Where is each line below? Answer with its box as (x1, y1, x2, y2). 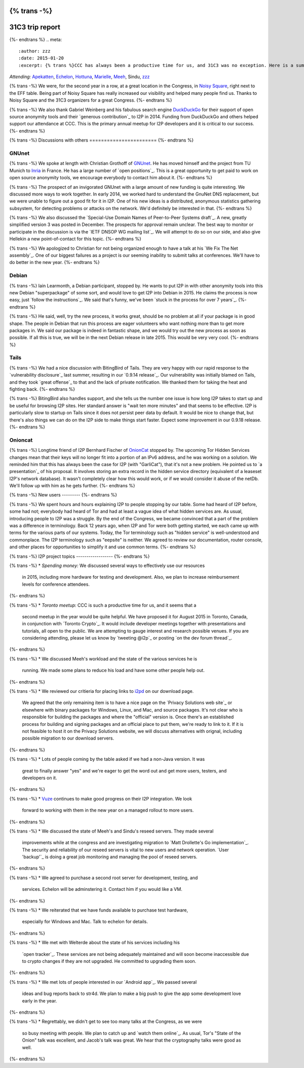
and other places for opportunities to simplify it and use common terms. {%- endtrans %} (9, 544, 196, 550)
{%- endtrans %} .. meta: (9, 36, 62, 43)
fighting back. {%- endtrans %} (9, 386, 75, 392)
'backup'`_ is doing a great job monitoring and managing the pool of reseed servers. (22, 854, 198, 860)
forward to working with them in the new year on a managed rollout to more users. (22, 807, 194, 813)
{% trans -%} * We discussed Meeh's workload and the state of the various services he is (9, 655, 198, 662)
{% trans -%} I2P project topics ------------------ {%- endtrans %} (9, 553, 150, 559)
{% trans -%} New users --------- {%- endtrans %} (9, 492, 118, 498)
